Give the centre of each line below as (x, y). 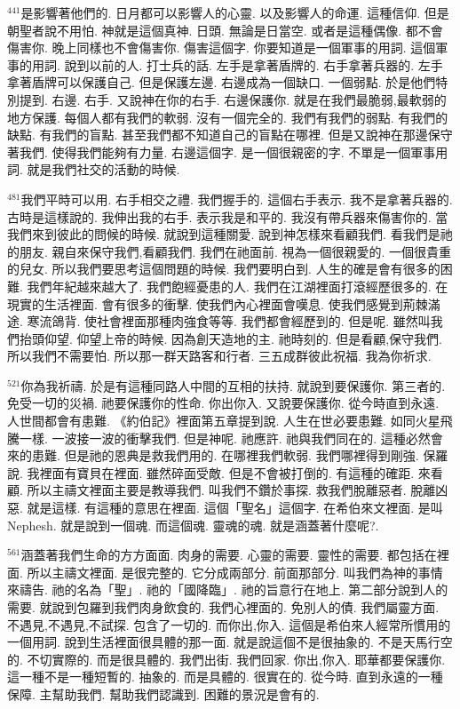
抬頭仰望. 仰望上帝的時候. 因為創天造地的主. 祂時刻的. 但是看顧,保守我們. (230, 338)
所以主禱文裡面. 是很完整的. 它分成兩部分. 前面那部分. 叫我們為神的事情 (235, 572)
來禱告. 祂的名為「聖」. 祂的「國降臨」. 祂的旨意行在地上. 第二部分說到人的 (228, 590)
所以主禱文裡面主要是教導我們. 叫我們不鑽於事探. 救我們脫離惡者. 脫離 (231, 490)
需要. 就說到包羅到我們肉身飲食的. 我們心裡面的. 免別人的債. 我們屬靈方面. (223, 607)
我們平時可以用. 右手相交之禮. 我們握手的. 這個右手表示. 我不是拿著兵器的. (237, 199)
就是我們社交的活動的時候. (103, 169)
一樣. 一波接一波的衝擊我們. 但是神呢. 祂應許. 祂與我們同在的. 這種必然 (225, 438)
